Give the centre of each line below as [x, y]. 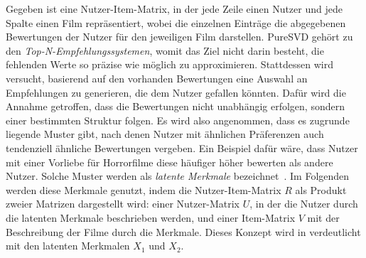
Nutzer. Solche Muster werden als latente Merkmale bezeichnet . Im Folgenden [178, 176]
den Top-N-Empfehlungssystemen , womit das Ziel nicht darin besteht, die [165, 50]
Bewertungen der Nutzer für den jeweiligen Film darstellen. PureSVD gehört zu [179, 37]
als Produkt [321, 189]
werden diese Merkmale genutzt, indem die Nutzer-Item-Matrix [144, 189]
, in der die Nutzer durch [304, 204]
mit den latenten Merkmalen [68, 246]
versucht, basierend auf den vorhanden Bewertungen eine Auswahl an [157, 78]
